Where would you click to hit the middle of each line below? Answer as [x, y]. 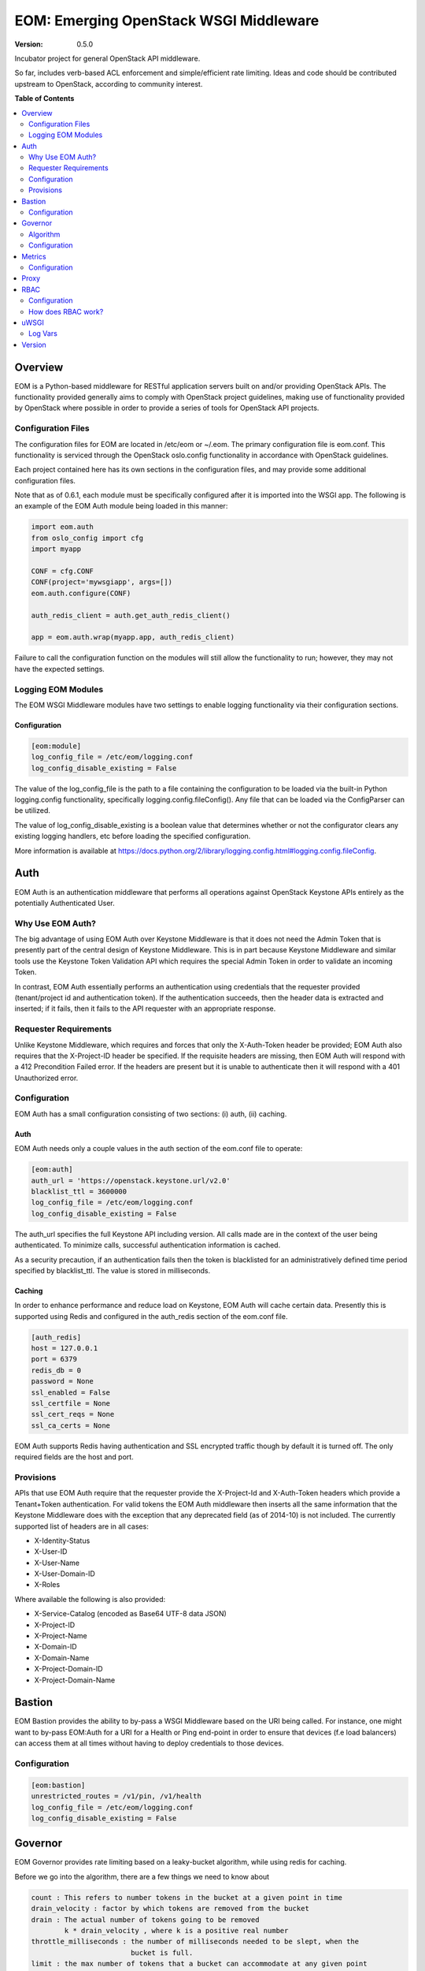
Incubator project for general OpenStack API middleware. [107, 58]
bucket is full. [162, 1952]
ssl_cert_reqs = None [73, 1414]
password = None [63, 1381]
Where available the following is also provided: [90, 1599]
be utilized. [32, 810]
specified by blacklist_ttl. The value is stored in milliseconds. [113, 1270]
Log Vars [43, 333]
